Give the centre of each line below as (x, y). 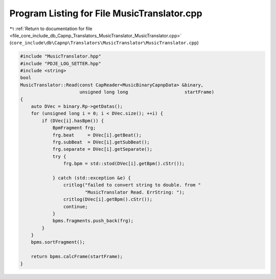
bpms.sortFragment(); (58, 242)
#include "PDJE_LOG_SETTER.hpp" (61, 63)
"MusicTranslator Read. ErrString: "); (135, 192)
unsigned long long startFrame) (147, 92)
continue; (75, 206)
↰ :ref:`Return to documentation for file (51, 29)
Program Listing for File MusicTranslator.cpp (106, 13)
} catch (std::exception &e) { (92, 178)
